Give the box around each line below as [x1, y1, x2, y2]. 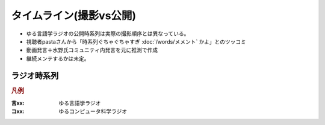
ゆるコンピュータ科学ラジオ [58, 108, 128, 115]
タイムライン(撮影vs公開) [11, 9, 137, 22]
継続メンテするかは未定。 [26, 54, 90, 62]
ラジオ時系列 [11, 71, 59, 81]
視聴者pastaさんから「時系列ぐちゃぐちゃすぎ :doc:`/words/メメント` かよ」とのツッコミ [26, 38, 247, 45]
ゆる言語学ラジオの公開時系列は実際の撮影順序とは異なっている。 [26, 30, 190, 37]
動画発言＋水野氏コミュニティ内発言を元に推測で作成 [26, 47, 158, 54]
